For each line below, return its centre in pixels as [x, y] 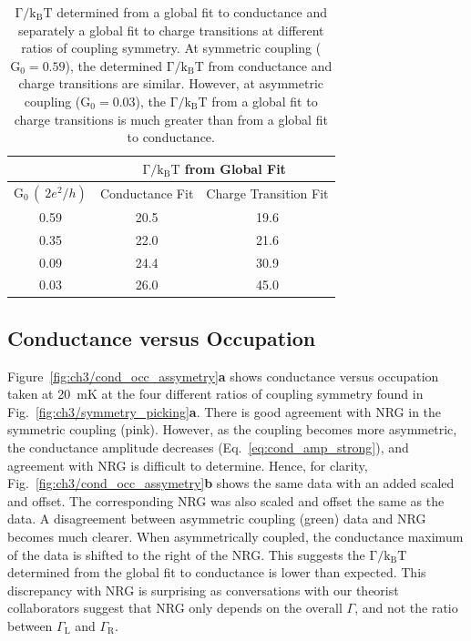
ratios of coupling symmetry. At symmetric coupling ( [171, 48]
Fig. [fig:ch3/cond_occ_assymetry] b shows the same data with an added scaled [231, 483]
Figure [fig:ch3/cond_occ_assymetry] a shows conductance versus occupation [223, 376]
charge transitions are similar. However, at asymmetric [171, 83]
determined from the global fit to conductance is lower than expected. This [217, 572]
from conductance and [270, 65]
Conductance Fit [147, 193]
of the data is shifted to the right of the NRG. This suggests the [186, 554]
